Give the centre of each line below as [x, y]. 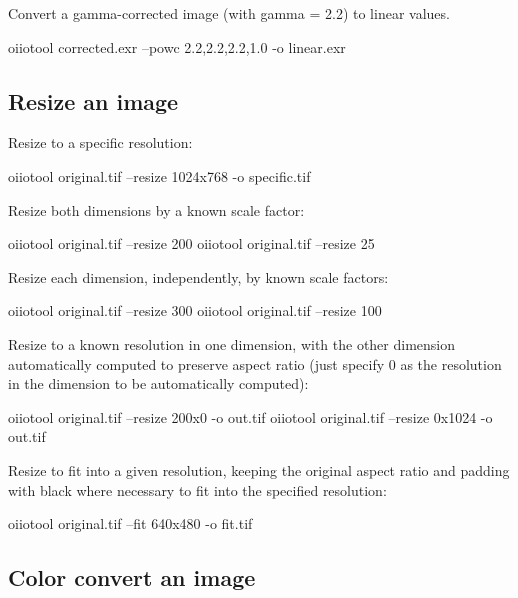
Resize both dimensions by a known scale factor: [156, 209]
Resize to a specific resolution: [100, 142]
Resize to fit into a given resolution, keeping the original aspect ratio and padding [259, 469]
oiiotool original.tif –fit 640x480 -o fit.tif [130, 523]
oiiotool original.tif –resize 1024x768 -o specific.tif [159, 175]
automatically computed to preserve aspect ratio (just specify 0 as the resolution [255, 363]
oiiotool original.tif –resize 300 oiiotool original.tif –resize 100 [195, 310]
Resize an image [93, 100]
